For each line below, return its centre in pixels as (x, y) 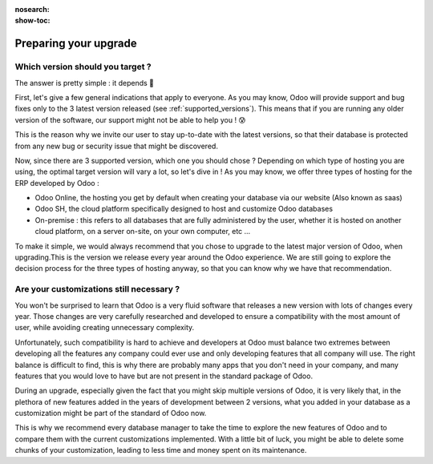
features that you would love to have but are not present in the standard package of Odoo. (164, 376)
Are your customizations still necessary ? (97, 289)
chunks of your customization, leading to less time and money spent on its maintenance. (161, 450)
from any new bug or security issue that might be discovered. (116, 146)
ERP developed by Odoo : (57, 183)
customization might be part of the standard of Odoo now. (111, 414)
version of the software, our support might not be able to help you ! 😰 (130, 119)
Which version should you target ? (83, 67)
